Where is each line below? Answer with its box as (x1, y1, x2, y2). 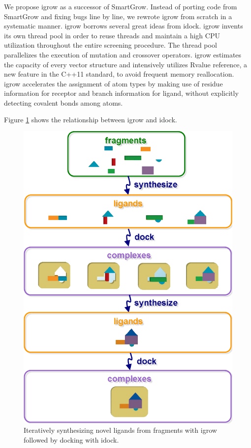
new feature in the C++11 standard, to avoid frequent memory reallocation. (4, 69, 234, 79)
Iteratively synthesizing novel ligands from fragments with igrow (24, 425, 217, 435)
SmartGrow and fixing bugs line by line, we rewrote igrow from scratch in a (4, 11, 232, 21)
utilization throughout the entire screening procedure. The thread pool (4, 40, 217, 50)
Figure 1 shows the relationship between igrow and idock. (4, 114, 177, 124)
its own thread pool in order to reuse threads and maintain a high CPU (4, 30, 220, 40)
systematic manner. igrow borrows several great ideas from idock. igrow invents (4, 21, 243, 31)
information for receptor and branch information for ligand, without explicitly (4, 88, 239, 98)
